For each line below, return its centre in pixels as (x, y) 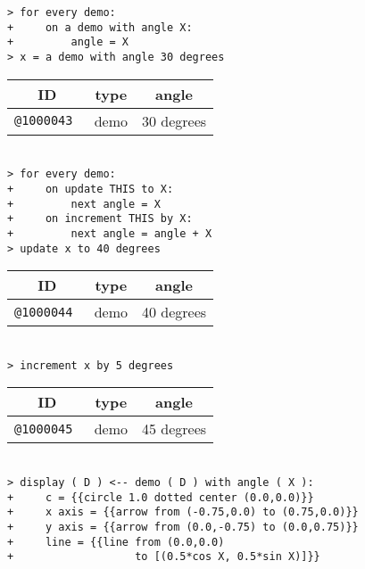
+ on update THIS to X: (91, 189)
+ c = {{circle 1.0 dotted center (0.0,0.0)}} (161, 497)
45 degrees (174, 429)
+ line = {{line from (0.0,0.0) (116, 542)
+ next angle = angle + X (110, 233)
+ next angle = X (84, 204)
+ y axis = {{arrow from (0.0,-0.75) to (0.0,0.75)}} (183, 527)
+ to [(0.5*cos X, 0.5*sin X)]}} (164, 557)
